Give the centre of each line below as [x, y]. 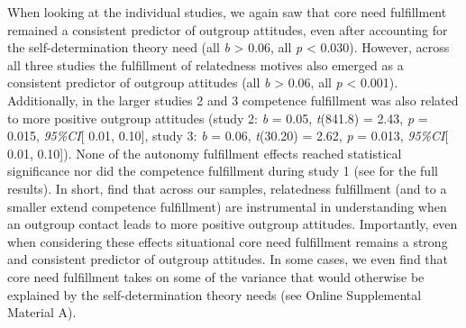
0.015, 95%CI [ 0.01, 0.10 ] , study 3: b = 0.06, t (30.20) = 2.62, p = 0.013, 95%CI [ [228, 136]
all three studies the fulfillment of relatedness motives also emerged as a [206, 64]
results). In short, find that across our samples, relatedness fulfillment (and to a [227, 188]
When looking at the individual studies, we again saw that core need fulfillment [227, 12]
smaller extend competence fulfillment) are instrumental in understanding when [227, 206]
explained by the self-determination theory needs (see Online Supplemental [215, 294]
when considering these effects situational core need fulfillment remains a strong [228, 241]
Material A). [42, 312]
